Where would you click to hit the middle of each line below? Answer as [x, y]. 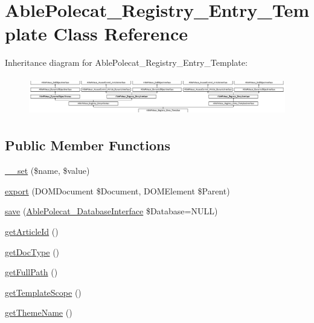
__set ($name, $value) [47, 171]
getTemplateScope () [43, 292]
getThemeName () [39, 312]
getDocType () [32, 251]
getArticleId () [32, 231]
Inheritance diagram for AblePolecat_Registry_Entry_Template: [126, 62]
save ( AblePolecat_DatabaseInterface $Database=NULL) [111, 211]
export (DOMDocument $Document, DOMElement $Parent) [117, 190]
